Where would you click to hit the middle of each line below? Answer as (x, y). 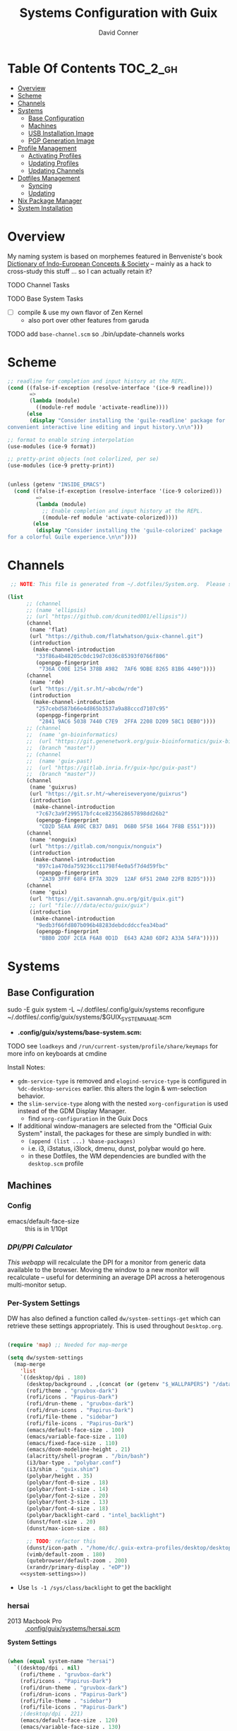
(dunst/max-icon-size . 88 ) (67, 1528)
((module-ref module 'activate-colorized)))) (110, 517)
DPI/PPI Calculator (40, 1247)
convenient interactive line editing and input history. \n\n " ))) (105, 427)
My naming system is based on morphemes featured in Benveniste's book (115, 256)
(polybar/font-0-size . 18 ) (67, 1483)
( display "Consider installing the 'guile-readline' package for (127, 420)
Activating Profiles (55, 155)
